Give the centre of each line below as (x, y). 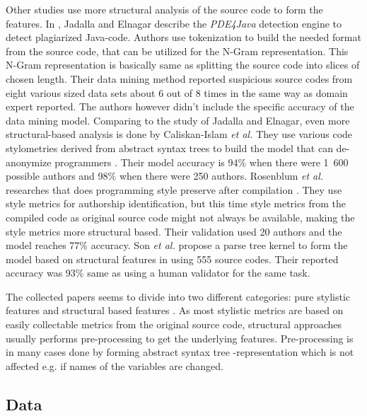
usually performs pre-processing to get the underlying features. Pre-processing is (180, 338)
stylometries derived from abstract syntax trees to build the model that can (169, 148)
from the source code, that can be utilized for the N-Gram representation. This (177, 51)
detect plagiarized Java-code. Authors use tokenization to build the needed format (183, 37)
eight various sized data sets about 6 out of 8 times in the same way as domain (177, 92)
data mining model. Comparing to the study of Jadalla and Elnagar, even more (178, 120)
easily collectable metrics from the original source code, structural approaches (174, 324)
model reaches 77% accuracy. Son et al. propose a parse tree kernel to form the (177, 245)
